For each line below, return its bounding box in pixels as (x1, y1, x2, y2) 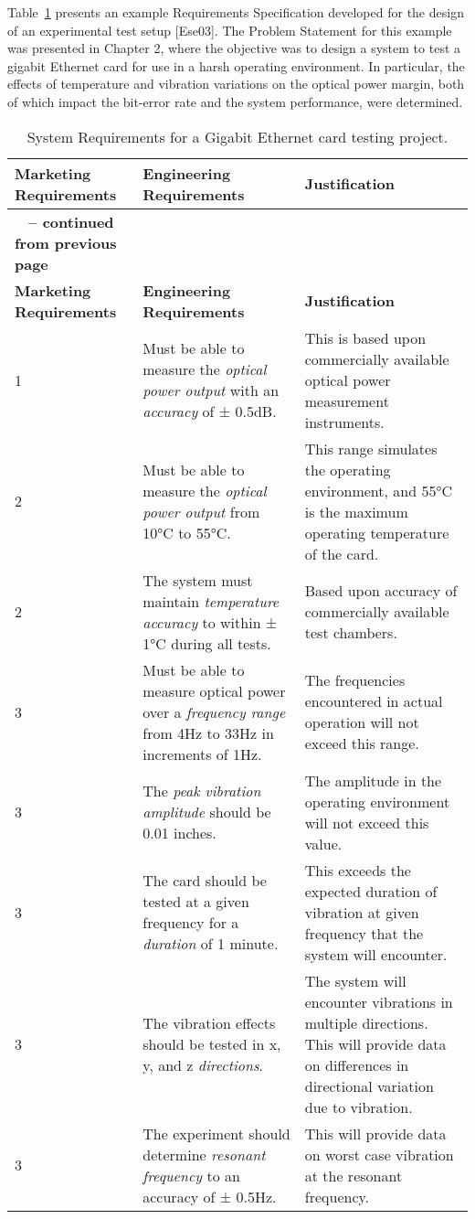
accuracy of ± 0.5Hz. (142, 1185, 277, 1207)
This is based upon (304, 326, 427, 348)
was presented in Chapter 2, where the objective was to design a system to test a (7, 38, 461, 58)
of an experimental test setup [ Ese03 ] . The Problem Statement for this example (7, 20, 452, 39)
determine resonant (142, 1143, 266, 1165)
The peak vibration (142, 780, 261, 802)
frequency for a (142, 912, 239, 934)
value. (304, 832, 343, 854)
